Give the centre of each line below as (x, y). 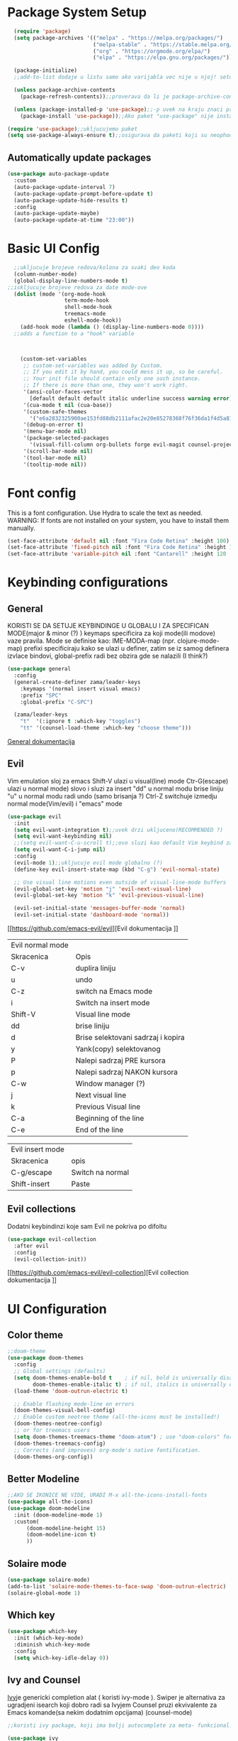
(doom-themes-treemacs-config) (60, 1443)
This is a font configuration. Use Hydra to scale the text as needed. (105, 513)
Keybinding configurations (88, 582)
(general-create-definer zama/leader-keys (77, 682)
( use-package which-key (42, 1632)
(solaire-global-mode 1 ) (44, 1593)
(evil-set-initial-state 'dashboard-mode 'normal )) (92, 915)
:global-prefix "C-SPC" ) (57, 702)
